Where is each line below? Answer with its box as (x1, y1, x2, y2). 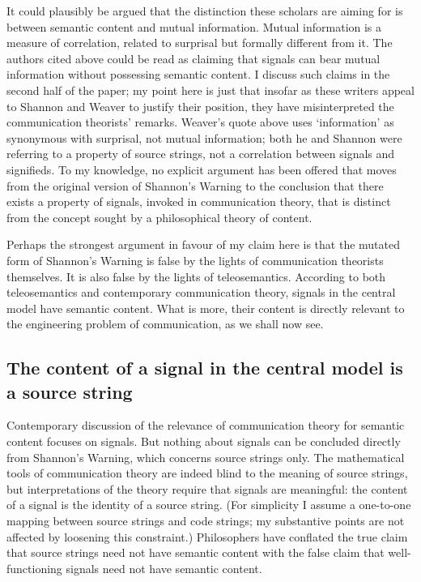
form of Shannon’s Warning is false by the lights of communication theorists (6, 251, 384, 268)
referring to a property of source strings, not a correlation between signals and (6, 145, 395, 162)
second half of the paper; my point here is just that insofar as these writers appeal (6, 81, 415, 98)
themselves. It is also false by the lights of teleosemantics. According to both (6, 267, 386, 285)
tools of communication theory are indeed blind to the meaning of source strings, (6, 464, 408, 481)
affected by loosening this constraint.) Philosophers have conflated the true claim (6, 528, 408, 545)
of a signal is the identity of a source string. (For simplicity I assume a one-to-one (6, 496, 411, 513)
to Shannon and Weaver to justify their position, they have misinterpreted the (6, 97, 394, 114)
